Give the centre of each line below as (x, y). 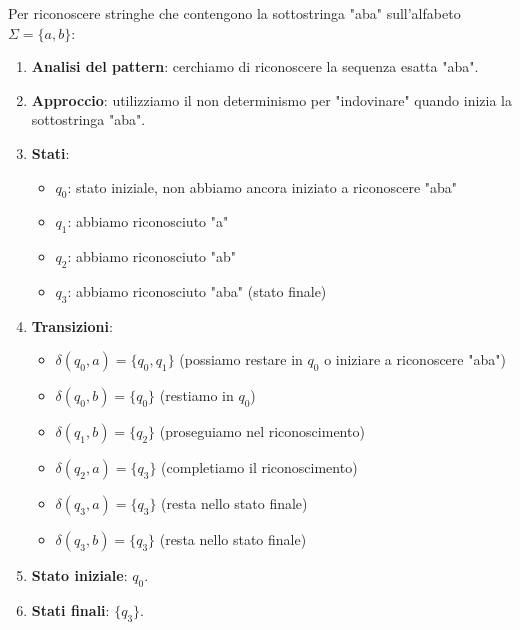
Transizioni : (72, 325)
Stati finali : (70, 610)
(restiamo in (196, 395)
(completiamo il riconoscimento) (259, 467)
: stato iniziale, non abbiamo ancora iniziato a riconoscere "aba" (262, 186)
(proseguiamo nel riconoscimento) (262, 431)
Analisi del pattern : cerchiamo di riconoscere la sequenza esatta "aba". (255, 66)
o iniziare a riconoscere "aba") (415, 359)
